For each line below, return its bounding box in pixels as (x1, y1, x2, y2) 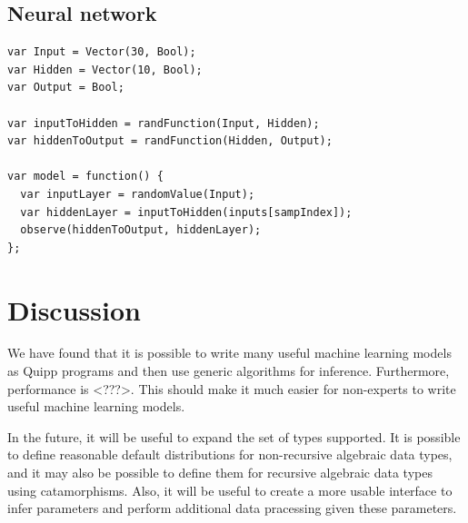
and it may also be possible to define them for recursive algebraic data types (7, 463, 433, 482)
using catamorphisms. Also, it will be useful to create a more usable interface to (7, 480, 453, 499)
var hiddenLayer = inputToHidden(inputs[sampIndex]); (20, 205, 353, 219)
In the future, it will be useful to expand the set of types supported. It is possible (7, 427, 461, 446)
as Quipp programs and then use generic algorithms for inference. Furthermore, (7, 361, 450, 380)
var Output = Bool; (7, 81, 124, 94)
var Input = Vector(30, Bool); (7, 45, 196, 59)
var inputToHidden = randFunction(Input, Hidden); (7, 116, 320, 130)
